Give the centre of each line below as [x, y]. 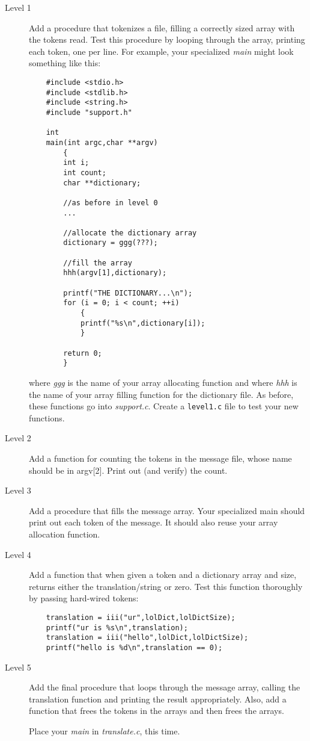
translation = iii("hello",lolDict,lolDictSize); [147, 638]
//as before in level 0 [111, 203]
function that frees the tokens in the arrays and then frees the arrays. [157, 711]
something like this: [65, 63]
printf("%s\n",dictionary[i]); [143, 323]
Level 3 [18, 490]
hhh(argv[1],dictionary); [115, 273]
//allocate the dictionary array [130, 233]
